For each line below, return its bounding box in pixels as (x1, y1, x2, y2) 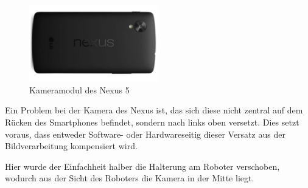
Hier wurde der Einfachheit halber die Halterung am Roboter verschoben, (5, 159, 280, 172)
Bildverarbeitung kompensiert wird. (5, 139, 138, 152)
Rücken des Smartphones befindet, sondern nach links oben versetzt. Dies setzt (5, 116, 299, 129)
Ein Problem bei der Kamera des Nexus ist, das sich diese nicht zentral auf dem (5, 104, 303, 116)
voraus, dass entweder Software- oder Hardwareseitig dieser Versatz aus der (5, 127, 285, 140)
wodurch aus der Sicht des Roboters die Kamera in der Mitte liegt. (5, 172, 254, 184)
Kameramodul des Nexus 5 (29, 83, 130, 96)
